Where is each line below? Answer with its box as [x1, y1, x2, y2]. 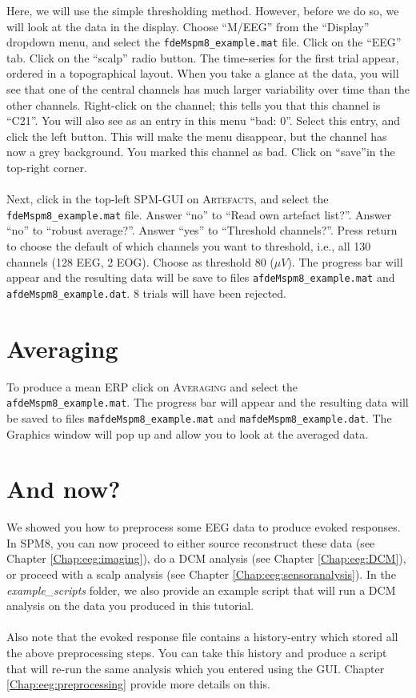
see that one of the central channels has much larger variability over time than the [6, 81, 410, 98]
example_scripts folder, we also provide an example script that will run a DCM [6, 581, 396, 598]
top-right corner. [6, 159, 87, 175]
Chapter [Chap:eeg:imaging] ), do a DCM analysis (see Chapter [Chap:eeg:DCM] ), [6, 550, 406, 567]
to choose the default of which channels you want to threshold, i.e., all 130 [6, 238, 371, 255]
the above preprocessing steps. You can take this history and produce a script [6, 644, 387, 661]
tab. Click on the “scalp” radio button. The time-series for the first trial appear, [6, 49, 399, 66]
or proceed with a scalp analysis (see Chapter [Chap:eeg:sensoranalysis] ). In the [6, 566, 396, 583]
